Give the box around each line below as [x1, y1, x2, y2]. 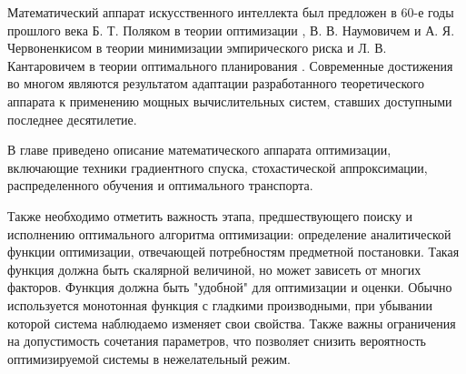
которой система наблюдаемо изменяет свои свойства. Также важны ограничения [7, 313, 456, 332]
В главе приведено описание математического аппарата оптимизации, [7, 140, 392, 159]
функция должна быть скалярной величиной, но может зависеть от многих [7, 259, 421, 278]
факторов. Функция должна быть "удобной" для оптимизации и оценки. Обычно [7, 278, 452, 297]
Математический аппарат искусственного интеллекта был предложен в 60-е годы [7, 3, 454, 21]
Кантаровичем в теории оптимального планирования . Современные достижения [7, 56, 453, 75]
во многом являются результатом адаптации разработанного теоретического [7, 74, 424, 93]
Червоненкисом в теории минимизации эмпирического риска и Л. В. [7, 38, 387, 57]
